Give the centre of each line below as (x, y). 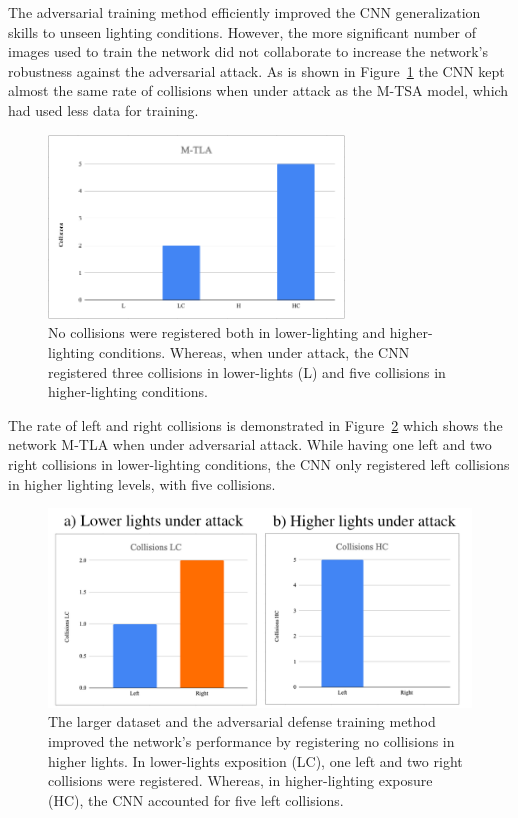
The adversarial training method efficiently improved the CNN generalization (244, 12)
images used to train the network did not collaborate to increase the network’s (248, 51)
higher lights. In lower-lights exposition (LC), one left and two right (255, 760)
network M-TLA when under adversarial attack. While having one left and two (250, 444)
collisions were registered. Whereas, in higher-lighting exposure (240, 780)
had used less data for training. (103, 109)
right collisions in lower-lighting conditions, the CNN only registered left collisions (259, 463)
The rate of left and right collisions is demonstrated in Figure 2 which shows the (255, 424)
